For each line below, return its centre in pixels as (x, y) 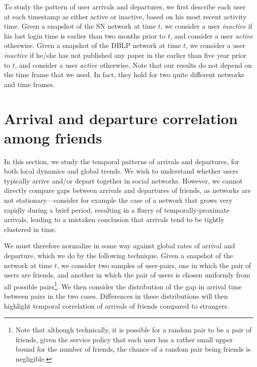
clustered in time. (30, 229)
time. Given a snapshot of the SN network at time (80, 26)
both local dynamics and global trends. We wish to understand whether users (121, 171)
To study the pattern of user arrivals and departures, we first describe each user (125, 6)
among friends (53, 137)
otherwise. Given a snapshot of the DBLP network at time (93, 45)
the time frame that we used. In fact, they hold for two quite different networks (124, 74)
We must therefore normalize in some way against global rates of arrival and (120, 246)
